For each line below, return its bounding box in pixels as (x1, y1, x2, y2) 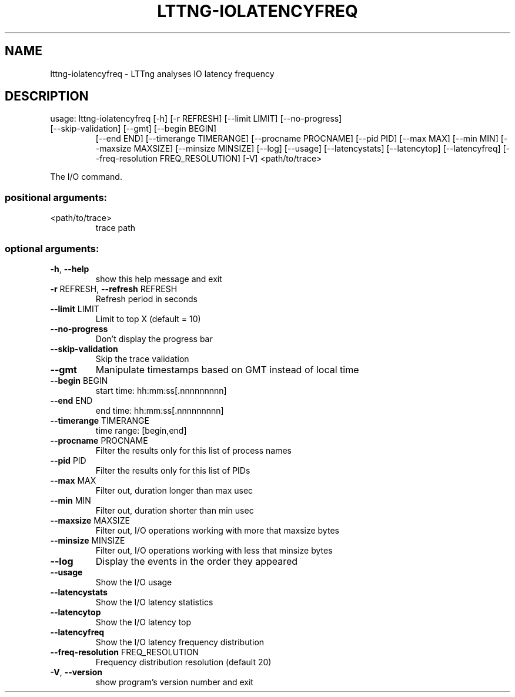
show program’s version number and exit (95, 676, 253, 687)
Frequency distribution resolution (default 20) (95, 656, 272, 667)
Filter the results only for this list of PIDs (95, 465, 250, 475)
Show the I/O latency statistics (95, 597, 213, 607)
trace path (95, 223, 136, 233)
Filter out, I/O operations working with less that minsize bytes (95, 545, 333, 555)
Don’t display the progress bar (95, 333, 213, 344)
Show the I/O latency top (95, 616, 192, 627)
